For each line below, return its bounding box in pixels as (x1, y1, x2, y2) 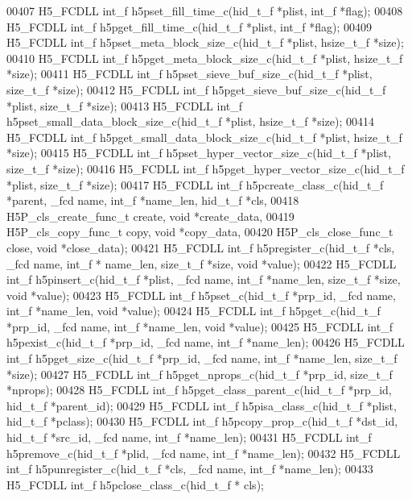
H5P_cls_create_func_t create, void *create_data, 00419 (6, 207, 295, 224)
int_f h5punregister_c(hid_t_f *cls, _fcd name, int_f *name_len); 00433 (6, 460, 373, 477)
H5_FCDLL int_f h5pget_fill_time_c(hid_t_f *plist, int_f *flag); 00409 (6, 18, 372, 35)
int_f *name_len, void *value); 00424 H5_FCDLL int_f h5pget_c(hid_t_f (6, 302, 381, 319)
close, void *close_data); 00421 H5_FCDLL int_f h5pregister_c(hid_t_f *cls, (6, 239, 395, 256)
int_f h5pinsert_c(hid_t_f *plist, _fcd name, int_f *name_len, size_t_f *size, (6, 271, 401, 288)
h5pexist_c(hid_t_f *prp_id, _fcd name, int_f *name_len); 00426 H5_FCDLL (6, 334, 405, 351)
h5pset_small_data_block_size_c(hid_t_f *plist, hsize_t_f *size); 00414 (6, 113, 375, 130)
